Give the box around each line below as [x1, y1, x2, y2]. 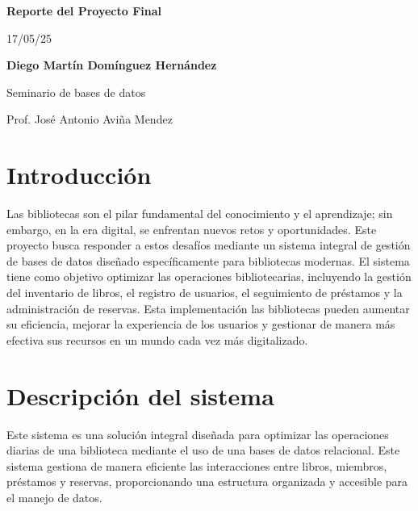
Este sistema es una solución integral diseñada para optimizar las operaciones [6, 425, 389, 442]
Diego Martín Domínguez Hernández [6, 57, 217, 73]
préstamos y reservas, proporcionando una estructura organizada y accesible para [6, 473, 408, 490]
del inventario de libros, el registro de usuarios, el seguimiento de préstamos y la [6, 284, 403, 301]
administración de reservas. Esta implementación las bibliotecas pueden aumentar [6, 299, 410, 316]
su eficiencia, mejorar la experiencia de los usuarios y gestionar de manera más [6, 316, 395, 333]
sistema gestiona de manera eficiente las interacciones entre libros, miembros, [6, 457, 387, 474]
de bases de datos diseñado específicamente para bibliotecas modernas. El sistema [6, 252, 410, 269]
